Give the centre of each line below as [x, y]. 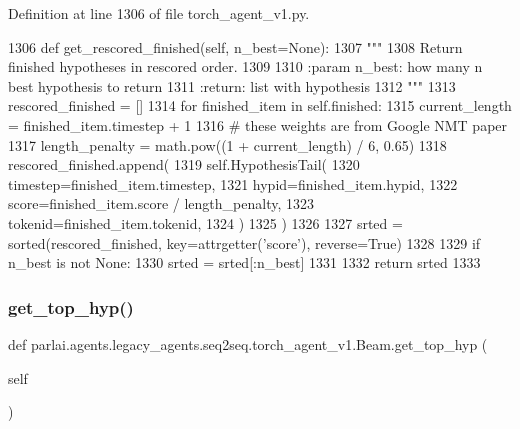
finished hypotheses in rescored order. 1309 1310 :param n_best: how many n [245, 66]
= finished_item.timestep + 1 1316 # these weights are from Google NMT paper [258, 124]
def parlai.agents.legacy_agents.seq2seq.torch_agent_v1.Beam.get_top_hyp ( [248, 343]
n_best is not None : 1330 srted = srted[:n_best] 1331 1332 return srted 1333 [244, 262]
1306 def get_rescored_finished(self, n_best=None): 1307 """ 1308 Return [235, 46]
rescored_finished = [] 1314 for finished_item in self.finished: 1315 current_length [260, 105]
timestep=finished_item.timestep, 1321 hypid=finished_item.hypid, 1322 [233, 183]
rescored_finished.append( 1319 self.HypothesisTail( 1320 [184, 164]
